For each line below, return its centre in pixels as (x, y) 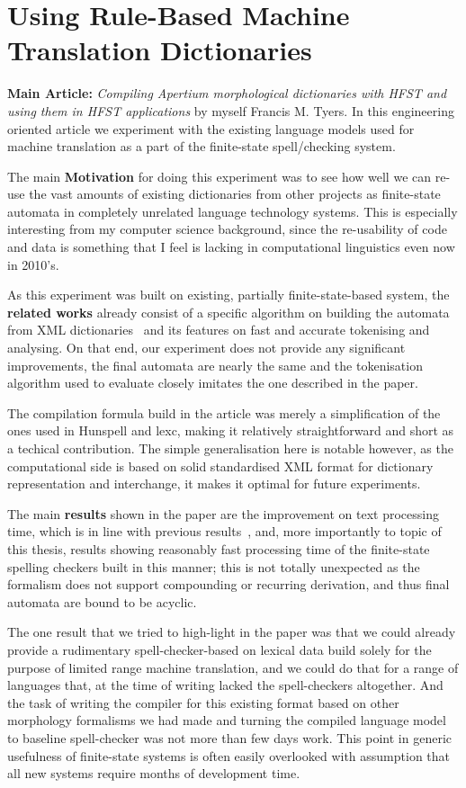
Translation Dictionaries (160, 50)
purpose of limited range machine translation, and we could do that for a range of (233, 667)
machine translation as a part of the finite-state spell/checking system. (202, 146)
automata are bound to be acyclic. (102, 601)
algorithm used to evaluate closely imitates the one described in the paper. (213, 383)
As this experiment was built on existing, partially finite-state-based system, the (229, 295)
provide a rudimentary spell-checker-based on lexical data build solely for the (220, 649)
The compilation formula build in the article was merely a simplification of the (224, 412)
